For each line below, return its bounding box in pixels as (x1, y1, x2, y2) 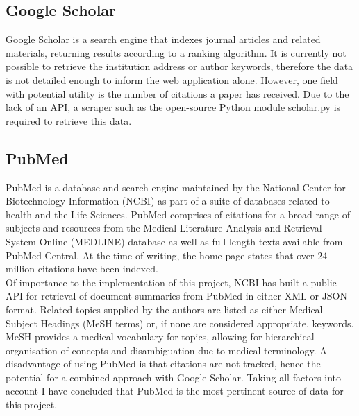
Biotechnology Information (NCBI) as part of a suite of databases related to (6, 193, 330, 208)
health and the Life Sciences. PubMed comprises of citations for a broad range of (6, 207, 350, 221)
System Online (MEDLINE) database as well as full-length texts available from (6, 234, 343, 248)
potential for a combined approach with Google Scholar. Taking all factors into (6, 370, 341, 384)
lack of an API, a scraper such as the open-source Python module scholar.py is (6, 100, 341, 114)
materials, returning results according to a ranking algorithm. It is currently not (6, 45, 347, 60)
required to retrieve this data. (6, 113, 132, 128)
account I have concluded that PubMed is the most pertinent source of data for (6, 383, 344, 398)
